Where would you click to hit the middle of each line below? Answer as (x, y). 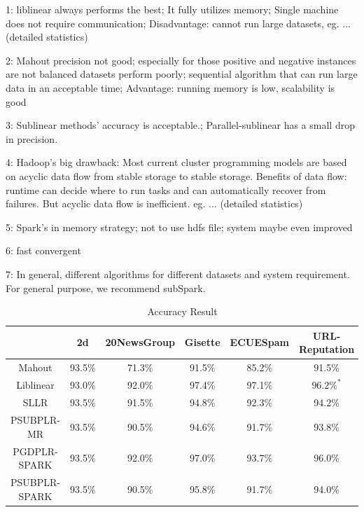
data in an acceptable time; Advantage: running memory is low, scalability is (170, 87)
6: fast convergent (43, 250)
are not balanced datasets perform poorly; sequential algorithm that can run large (182, 74)
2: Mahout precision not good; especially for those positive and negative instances (181, 60)
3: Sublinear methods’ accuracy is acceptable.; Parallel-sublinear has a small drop (180, 125)
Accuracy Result (182, 311)
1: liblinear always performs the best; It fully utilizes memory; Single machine (172, 9)
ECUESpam (259, 342)
